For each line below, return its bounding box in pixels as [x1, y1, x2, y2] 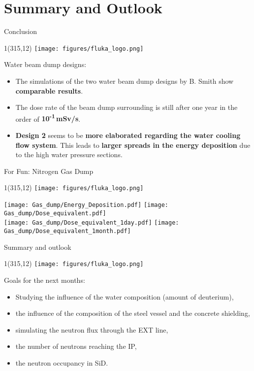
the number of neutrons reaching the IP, [15, 341, 137, 351]
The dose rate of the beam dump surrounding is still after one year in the [15, 102, 238, 112]
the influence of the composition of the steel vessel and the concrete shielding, [15, 308, 250, 318]
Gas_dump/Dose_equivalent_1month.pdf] [4, 228, 131, 235]
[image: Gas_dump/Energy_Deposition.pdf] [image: [4, 202, 168, 209]
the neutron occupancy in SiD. [15, 357, 108, 368]
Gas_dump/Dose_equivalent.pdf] [4, 209, 106, 217]
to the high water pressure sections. [15, 149, 123, 160]
